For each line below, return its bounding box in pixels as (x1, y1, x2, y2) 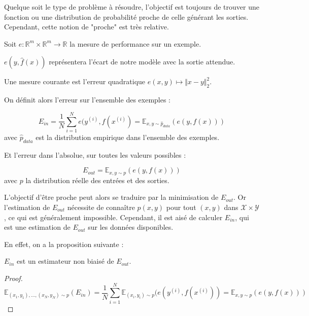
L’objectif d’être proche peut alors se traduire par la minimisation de (4, 192, 219, 202)
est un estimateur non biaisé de (17, 256, 114, 266)
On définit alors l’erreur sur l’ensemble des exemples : (4, 94, 171, 105)
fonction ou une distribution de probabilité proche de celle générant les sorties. (4, 11, 249, 22)
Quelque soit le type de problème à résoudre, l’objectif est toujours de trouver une (4, 2, 259, 12)
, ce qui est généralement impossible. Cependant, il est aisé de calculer (4, 212, 223, 222)
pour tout (166, 201, 196, 212)
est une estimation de (4, 222, 71, 232)
